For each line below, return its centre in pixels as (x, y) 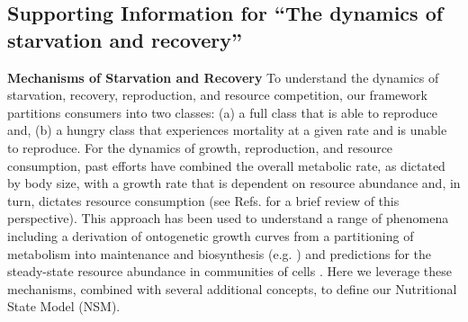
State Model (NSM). (64, 306)
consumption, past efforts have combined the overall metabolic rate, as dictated (226, 165)
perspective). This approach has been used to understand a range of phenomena (228, 218)
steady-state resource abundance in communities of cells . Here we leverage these (230, 271)
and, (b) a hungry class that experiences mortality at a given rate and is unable (227, 130)
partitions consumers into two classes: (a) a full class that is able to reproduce (222, 112)
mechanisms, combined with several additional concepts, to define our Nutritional (232, 288)
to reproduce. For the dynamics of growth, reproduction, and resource (200, 147)
